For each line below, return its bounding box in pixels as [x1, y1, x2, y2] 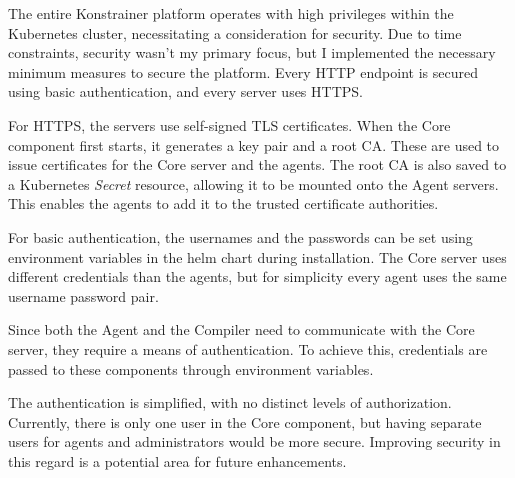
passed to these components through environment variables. [8, 358, 374, 379]
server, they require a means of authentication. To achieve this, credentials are [8, 338, 488, 359]
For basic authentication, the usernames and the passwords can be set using [8, 226, 473, 247]
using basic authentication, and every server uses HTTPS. [8, 81, 363, 102]
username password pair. [8, 285, 159, 306]
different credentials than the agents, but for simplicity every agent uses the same [8, 266, 507, 287]
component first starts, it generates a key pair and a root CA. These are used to [8, 134, 500, 155]
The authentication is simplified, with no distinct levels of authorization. [8, 392, 452, 413]
